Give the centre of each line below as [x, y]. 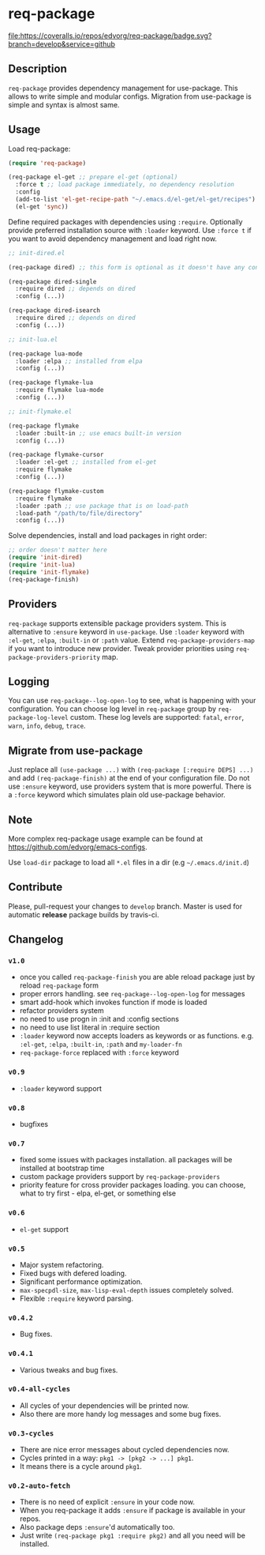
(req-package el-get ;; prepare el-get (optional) [93, 177]
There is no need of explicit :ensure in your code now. [107, 1502]
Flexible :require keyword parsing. [77, 1298]
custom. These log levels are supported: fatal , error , [157, 717]
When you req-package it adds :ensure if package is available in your [132, 1511]
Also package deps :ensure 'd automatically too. [97, 1527]
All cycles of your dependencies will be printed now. [104, 1405]
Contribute [35, 887]
